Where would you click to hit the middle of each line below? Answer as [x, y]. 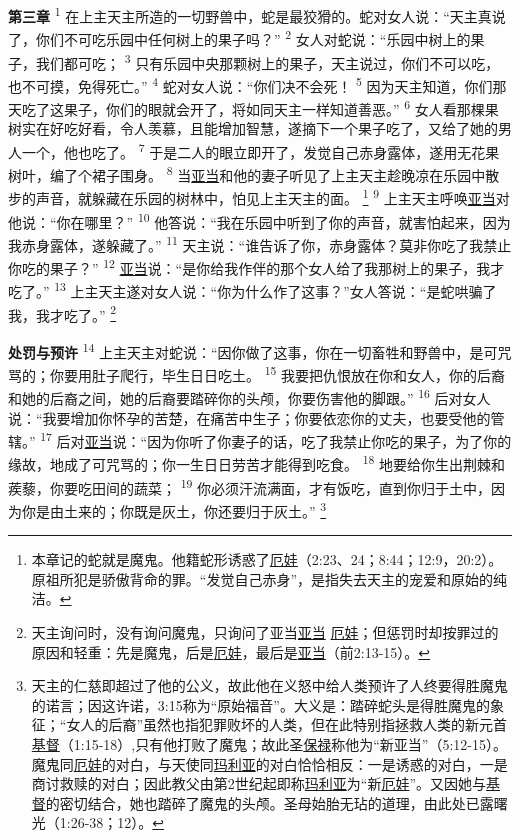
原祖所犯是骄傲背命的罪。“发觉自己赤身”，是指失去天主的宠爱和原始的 [262, 578]
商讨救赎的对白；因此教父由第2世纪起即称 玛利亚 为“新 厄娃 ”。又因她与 [259, 783]
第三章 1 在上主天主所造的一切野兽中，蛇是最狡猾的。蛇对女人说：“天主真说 [257, 14]
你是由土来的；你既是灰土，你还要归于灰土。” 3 [174, 509]
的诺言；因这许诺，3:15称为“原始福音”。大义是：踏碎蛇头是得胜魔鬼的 [260, 704]
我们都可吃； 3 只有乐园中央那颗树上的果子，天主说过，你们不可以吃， [267, 61]
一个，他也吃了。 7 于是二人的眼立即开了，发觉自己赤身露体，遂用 [239, 150]
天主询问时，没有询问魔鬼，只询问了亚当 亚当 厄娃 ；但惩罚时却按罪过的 [265, 631]
